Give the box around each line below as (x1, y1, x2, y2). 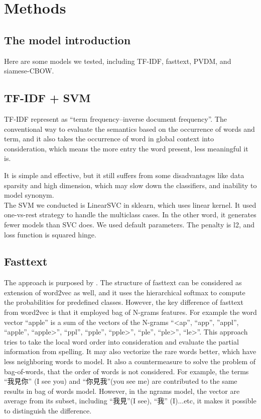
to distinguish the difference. (4, 405, 92, 416)
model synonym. (4, 190, 54, 200)
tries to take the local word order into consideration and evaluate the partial (4, 336, 239, 347)
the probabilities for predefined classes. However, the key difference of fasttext (4, 297, 243, 307)
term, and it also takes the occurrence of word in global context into (4, 133, 214, 144)
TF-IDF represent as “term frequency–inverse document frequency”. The (4, 113, 227, 124)
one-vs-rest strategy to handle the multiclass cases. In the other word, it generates (4, 209, 256, 220)
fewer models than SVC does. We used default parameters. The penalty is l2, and (4, 219, 255, 229)
